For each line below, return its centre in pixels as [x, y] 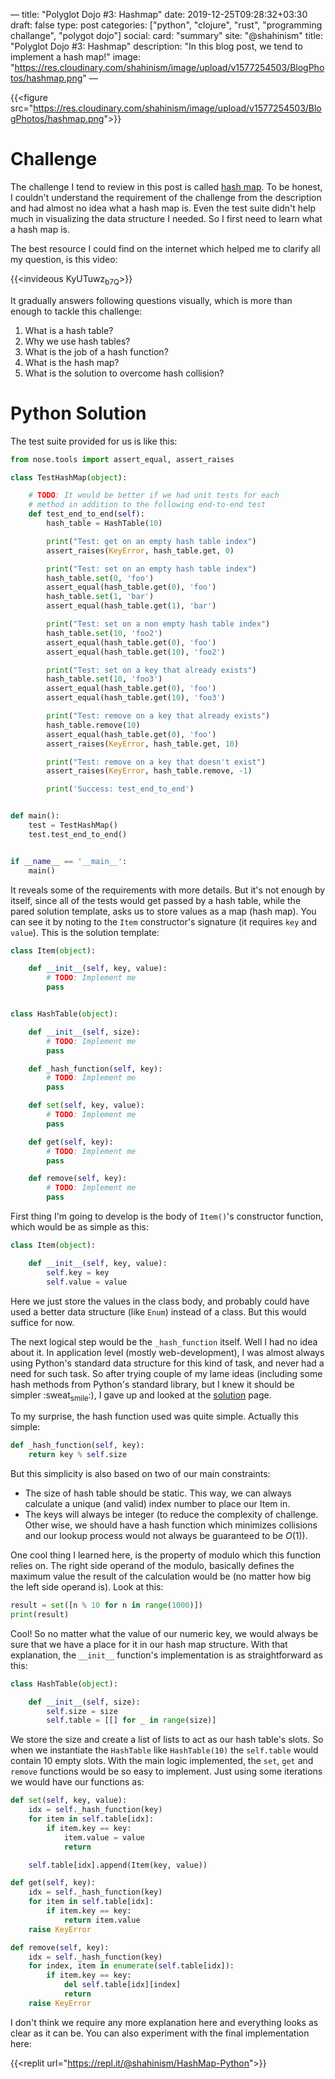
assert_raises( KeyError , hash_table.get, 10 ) [143, 744]
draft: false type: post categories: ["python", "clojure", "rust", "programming [166, 25]
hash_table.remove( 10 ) [93, 725]
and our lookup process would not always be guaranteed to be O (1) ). [166, 1536]
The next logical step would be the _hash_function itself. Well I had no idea [164, 1341]
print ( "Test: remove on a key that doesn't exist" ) [156, 762]
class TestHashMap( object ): [69, 477]
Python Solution [78, 413]
